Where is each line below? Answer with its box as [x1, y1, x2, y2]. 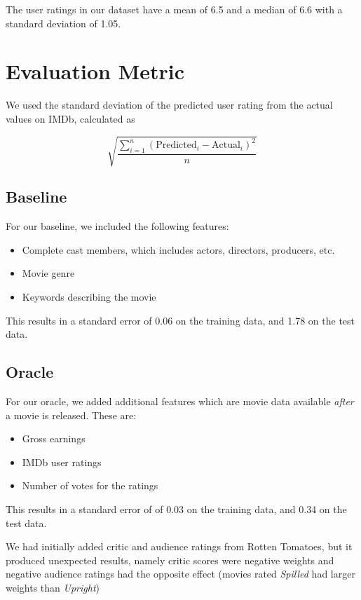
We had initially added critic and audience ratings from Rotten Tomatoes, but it [6, 539, 353, 554]
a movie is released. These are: [6, 407, 137, 422]
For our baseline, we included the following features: [6, 219, 229, 233]
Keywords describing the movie [22, 289, 156, 304]
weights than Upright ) [6, 580, 100, 594]
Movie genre [22, 266, 75, 280]
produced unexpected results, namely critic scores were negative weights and [6, 552, 334, 567]
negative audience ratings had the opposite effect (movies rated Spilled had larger [6, 566, 355, 581]
